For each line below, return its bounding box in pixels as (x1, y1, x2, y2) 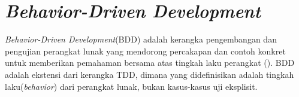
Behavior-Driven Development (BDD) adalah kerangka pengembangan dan (5, 33, 277, 46)
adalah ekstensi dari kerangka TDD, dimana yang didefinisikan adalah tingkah (5, 68, 294, 80)
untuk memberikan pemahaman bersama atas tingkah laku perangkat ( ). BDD (5, 56, 295, 69)
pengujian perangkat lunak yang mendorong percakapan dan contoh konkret (5, 44, 286, 57)
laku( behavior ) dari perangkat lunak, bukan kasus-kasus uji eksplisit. (5, 80, 258, 92)
